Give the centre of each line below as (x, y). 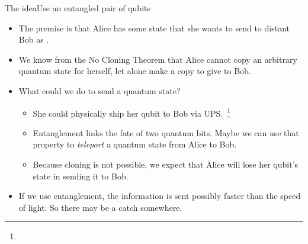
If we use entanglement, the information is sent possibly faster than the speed (160, 196)
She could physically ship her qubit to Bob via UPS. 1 (132, 112)
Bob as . (34, 39)
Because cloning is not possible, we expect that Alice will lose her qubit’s (166, 164)
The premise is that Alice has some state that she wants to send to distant (154, 28)
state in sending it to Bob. (81, 176)
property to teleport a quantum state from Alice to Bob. (135, 144)
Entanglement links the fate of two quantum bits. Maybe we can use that (166, 132)
